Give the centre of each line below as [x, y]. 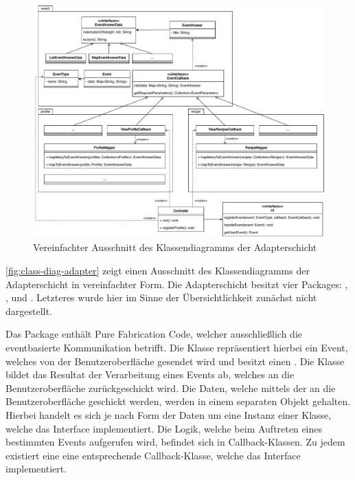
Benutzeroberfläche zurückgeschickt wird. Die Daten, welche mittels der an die [171, 388]
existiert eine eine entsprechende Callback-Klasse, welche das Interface [153, 455]
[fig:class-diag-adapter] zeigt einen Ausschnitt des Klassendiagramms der [158, 271]
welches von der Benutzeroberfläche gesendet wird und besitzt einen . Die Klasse [175, 361]
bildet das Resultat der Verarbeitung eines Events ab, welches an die [150, 374]
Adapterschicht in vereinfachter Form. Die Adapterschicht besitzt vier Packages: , [177, 284]
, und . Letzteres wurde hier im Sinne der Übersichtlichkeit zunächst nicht [161, 297]
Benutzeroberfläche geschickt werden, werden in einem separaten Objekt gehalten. [178, 401]
